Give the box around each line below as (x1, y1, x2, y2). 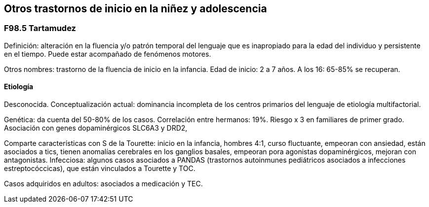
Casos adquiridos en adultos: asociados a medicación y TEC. (4, 179, 203, 188)
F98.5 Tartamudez (4, 23, 76, 34)
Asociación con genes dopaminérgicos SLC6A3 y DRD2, (4, 124, 188, 133)
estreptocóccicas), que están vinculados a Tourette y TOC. (4, 164, 195, 173)
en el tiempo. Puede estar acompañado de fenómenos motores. (4, 49, 211, 58)
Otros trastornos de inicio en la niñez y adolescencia (4, 2, 267, 15)
